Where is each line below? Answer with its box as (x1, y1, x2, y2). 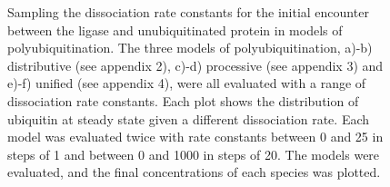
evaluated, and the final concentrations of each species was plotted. (7, 162, 381, 182)
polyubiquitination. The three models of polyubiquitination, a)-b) (7, 38, 373, 57)
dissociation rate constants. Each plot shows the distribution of (7, 91, 359, 110)
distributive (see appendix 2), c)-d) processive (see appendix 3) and (7, 55, 384, 74)
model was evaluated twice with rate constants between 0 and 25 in (7, 127, 384, 146)
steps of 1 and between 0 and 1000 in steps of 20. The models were (7, 144, 380, 163)
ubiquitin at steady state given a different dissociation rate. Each (7, 109, 370, 128)
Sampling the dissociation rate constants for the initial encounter (7, 3, 369, 21)
